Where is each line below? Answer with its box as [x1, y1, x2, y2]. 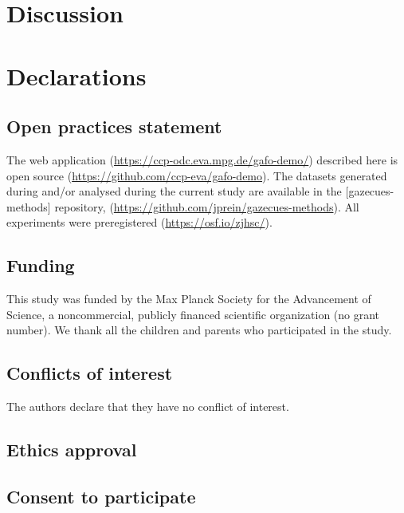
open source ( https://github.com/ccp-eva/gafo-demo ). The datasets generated [6, 167, 387, 183]
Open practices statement [6, 114, 222, 139]
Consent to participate [6, 483, 196, 508]
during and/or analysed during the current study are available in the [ [6, 183, 349, 199]
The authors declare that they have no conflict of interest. [6, 398, 289, 415]
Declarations [6, 59, 147, 92]
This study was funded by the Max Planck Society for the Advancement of [6, 290, 371, 307]
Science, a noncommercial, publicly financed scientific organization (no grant [6, 306, 380, 322]
